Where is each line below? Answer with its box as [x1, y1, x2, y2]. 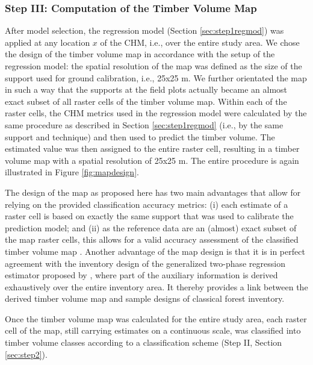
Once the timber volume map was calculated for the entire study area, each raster [5, 312, 307, 325]
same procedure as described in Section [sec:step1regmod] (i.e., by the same [5, 118, 284, 131]
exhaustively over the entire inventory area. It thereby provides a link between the [5, 280, 308, 293]
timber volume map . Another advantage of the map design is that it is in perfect [5, 245, 305, 257]
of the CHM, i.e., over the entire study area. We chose [100, 36, 300, 48]
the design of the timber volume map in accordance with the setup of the [5, 48, 275, 60]
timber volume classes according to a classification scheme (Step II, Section [5, 336, 282, 349]
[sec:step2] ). [5, 348, 48, 360]
